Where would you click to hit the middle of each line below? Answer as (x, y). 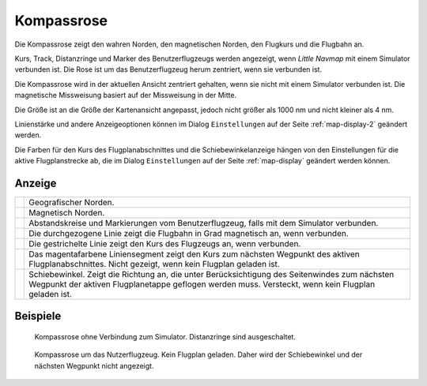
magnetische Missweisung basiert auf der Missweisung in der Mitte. (126, 96)
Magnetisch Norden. (67, 212)
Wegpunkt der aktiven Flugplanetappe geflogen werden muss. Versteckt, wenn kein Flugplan (202, 284)
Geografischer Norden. (72, 202)
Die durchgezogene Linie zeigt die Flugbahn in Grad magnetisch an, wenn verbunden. (189, 233)
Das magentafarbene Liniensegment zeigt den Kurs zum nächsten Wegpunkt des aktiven (194, 254)
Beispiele (38, 316)
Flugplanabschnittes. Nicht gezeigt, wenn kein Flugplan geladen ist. (154, 264)
